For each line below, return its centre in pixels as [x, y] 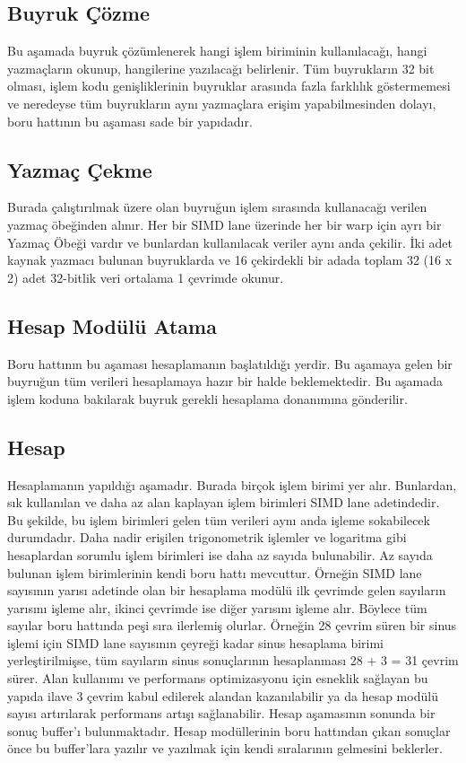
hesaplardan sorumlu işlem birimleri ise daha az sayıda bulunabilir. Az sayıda [220, 554]
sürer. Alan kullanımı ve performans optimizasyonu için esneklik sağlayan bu [218, 678]
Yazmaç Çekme [80, 169]
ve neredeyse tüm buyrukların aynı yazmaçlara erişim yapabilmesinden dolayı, [222, 103]
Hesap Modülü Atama [112, 325]
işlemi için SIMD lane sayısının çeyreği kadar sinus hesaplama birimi [195, 642]
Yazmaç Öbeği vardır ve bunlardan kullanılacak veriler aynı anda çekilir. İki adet [230, 242]
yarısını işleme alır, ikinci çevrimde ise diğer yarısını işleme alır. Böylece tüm [217, 607]
